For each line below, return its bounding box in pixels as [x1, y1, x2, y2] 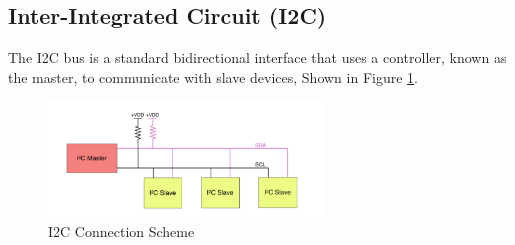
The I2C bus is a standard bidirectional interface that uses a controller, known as [8, 47, 507, 68]
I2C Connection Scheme [48, 220, 195, 241]
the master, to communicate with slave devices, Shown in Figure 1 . [8, 66, 418, 87]
